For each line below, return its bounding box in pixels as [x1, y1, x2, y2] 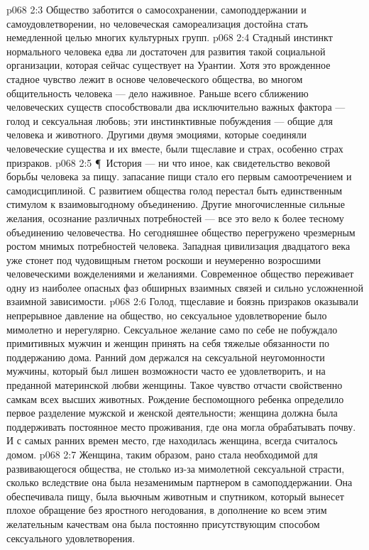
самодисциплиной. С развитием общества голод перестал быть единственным [6, 182, 343, 197]
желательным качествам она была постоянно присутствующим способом [6, 516, 320, 531]
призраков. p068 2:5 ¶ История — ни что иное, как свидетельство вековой [6, 155, 331, 170]
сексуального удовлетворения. [6, 530, 136, 545]
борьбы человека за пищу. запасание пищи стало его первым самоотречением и [6, 169, 352, 184]
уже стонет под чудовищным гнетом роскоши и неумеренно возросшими [6, 252, 321, 267]
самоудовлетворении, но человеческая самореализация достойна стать [6, 16, 309, 31]
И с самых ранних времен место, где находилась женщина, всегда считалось [6, 433, 338, 448]
